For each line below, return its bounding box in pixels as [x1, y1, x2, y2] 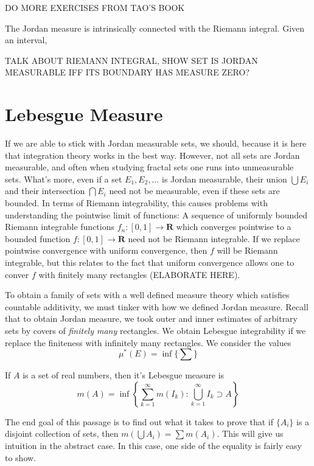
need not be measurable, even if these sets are [109, 184, 280, 197]
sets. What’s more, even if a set [5, 172, 122, 185]
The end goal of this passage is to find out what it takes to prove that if [5, 415, 274, 428]
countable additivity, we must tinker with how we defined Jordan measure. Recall [5, 300, 309, 313]
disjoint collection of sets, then [5, 427, 119, 440]
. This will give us [217, 427, 284, 440]
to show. [5, 451, 37, 464]
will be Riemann [217, 244, 278, 257]
